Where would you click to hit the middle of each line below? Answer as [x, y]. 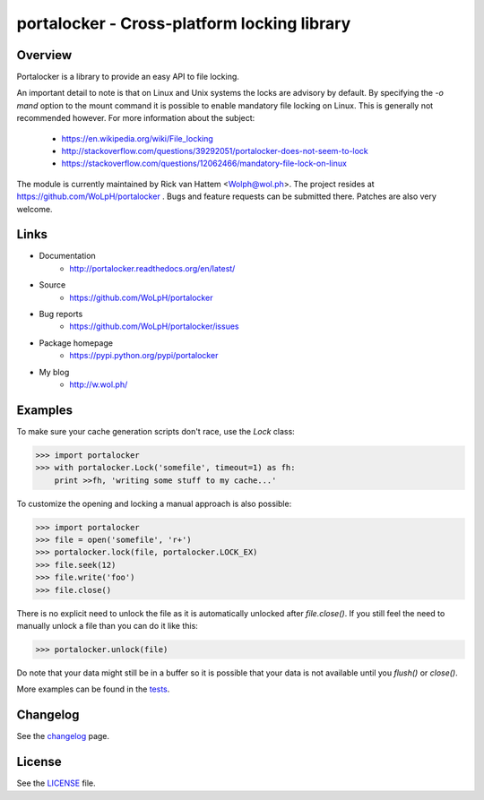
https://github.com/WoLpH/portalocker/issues [154, 326]
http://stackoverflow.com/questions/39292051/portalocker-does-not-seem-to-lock [215, 151]
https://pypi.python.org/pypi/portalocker [144, 356]
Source [52, 285]
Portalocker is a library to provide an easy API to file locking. [128, 77]
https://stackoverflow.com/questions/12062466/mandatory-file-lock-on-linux [204, 163]
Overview [44, 55]
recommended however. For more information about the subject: [136, 118]
